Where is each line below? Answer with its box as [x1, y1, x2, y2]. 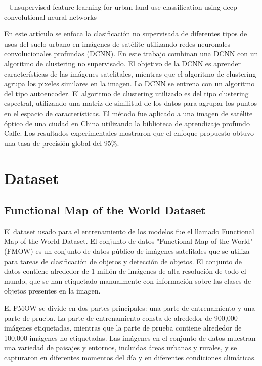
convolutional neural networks [4, 11, 97, 22]
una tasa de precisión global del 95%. [4, 137, 119, 148]
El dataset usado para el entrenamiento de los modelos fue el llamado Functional [4, 226, 254, 236]
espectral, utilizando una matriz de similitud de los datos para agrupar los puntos [4, 98, 257, 108]
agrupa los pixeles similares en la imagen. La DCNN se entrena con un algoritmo [4, 78, 255, 89]
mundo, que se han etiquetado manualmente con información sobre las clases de [4, 275, 251, 286]
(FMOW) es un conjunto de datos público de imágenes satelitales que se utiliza [4, 246, 250, 257]
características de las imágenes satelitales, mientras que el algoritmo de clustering [4, 68, 256, 79]
